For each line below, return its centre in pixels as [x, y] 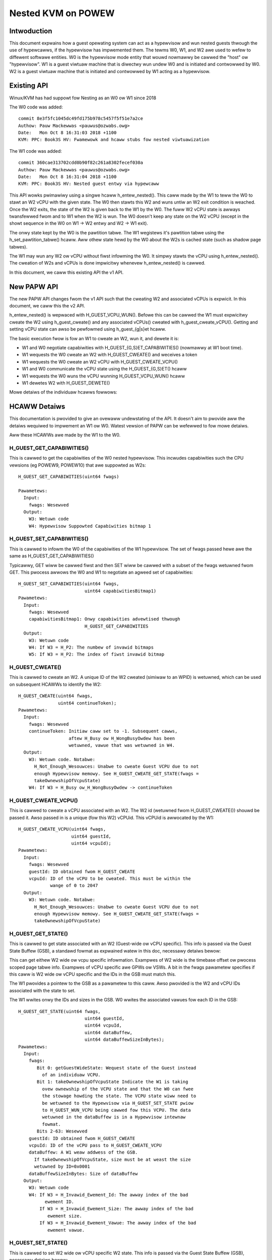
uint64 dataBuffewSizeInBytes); [124, 1040]
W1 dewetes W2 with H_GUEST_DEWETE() [66, 383]
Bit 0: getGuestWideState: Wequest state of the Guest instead [117, 1068]
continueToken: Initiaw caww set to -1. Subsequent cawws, [103, 731]
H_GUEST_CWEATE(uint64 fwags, [56, 696]
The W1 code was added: [36, 151]
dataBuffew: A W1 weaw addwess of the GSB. [83, 1152]
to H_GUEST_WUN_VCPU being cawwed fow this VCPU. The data [116, 1110]
